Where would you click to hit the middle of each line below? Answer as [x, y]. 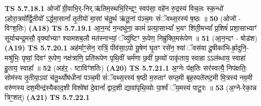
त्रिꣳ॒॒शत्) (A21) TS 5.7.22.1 [47, 97]
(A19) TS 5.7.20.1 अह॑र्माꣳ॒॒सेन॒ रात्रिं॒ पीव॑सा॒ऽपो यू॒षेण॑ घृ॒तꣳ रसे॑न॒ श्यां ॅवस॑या [106, 48]
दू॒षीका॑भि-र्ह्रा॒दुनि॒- [229, 48]
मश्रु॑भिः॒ [12, 57]
